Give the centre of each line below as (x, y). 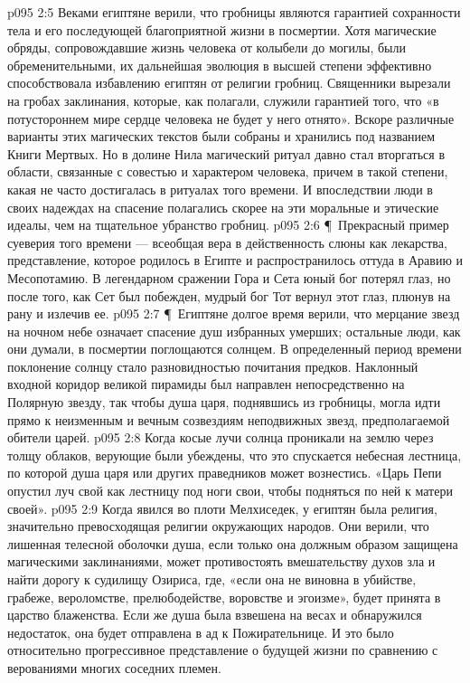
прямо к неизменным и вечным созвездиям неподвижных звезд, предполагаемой (229, 419)
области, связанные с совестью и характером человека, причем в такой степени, (228, 171)
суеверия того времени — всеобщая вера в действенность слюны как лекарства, (227, 242)
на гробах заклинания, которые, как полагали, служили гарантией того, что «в (223, 100)
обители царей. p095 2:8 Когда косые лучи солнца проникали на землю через (221, 437)
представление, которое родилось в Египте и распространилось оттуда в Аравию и (235, 260)
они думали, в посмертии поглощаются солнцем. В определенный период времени (235, 349)
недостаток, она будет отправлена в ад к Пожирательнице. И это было (201, 632)
